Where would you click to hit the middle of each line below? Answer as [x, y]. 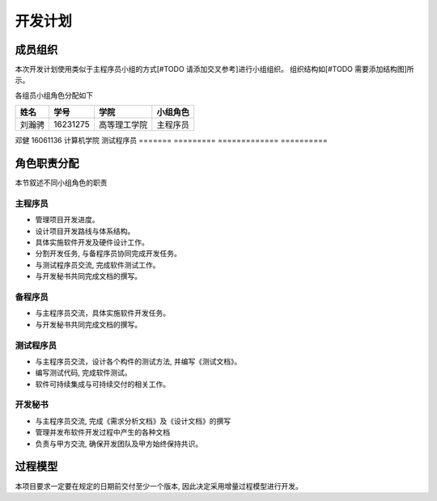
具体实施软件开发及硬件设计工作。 [92, 242]
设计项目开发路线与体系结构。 [85, 231]
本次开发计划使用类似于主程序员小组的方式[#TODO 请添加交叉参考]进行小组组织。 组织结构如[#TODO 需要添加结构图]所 [214, 69]
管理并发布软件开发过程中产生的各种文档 [102, 432]
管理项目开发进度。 [67, 220]
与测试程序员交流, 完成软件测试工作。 [98, 265]
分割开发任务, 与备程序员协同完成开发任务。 [108, 254]
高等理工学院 [123, 125]
